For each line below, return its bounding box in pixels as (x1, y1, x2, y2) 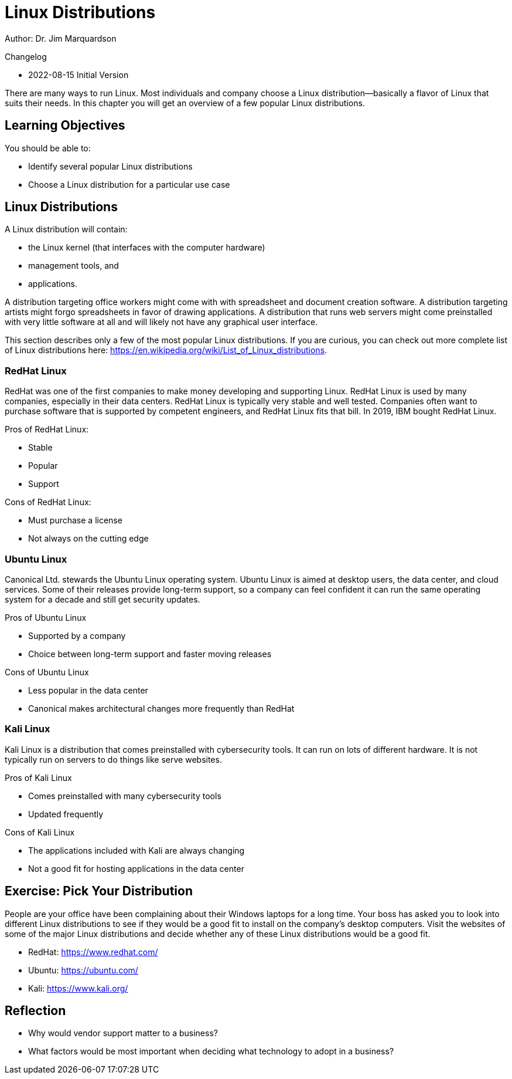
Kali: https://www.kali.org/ (28, 983, 128, 993)
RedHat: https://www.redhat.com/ (28, 946, 158, 957)
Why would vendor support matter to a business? (28, 1028, 218, 1039)
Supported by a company (28, 630, 126, 641)
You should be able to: (5, 143, 91, 153)
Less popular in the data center (28, 685, 148, 695)
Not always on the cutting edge (28, 533, 149, 544)
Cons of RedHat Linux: (5, 497, 91, 508)
